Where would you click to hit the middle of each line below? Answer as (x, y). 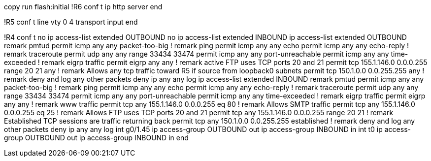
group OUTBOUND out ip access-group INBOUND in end (96, 138)
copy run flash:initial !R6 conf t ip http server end (83, 7)
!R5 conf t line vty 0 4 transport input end (71, 22)
